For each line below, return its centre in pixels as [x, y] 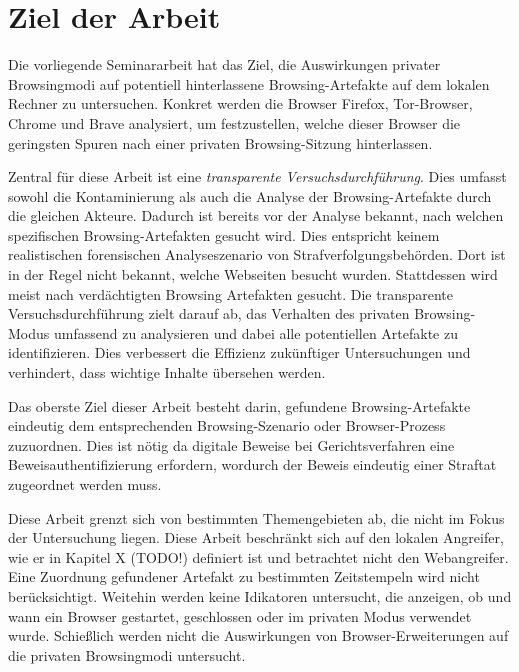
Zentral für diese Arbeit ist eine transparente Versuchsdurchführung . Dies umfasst [257, 176]
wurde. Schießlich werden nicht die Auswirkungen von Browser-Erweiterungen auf [258, 635]
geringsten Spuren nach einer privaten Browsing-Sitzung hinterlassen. [220, 142]
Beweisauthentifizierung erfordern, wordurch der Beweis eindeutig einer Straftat [252, 464]
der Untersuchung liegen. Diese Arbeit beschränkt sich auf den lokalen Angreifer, [256, 537]
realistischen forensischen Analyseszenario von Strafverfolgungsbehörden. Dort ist [257, 254]
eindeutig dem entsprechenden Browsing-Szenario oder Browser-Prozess [227, 425]
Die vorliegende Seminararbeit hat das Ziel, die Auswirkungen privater [224, 64]
